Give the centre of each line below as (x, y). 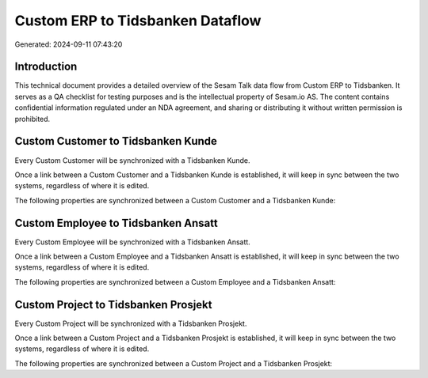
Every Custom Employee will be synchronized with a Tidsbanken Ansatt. (133, 242)
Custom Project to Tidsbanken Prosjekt (113, 304)
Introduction (46, 67)
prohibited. (32, 119)
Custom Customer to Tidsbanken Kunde (116, 141)
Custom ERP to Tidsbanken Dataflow (138, 21)
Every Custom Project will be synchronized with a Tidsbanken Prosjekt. (131, 323)
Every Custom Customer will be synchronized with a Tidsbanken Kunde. (132, 160)
